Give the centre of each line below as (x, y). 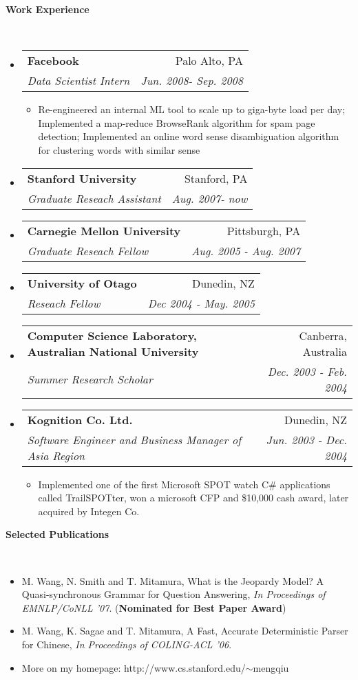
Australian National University (113, 351)
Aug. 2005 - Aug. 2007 (246, 250)
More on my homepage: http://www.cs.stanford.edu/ (134, 667)
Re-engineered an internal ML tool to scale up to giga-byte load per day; (192, 109)
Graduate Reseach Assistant (94, 198)
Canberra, (323, 335)
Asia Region (56, 455)
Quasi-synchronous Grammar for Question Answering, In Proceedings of (173, 594)
